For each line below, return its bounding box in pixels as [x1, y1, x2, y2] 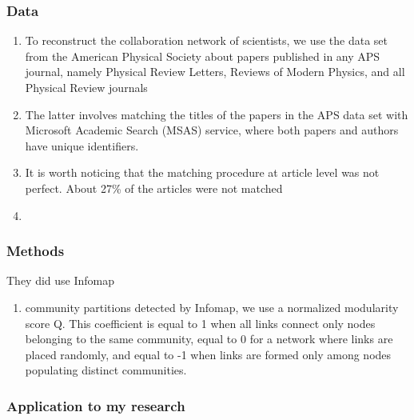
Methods [6, 241, 65, 261]
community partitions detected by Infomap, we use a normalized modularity [25, 298, 399, 315]
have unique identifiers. [25, 137, 139, 154]
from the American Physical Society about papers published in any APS [25, 47, 380, 64]
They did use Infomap [6, 272, 115, 289]
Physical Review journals [25, 79, 148, 95]
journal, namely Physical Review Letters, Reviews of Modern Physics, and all [25, 63, 405, 80]
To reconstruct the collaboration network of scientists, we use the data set [25, 32, 388, 49]
